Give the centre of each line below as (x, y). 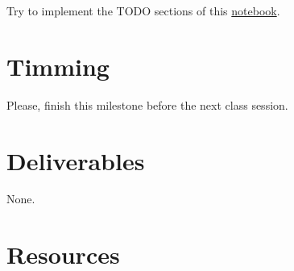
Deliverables (76, 160)
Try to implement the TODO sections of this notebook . (143, 10)
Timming (58, 66)
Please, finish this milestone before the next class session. (147, 104)
